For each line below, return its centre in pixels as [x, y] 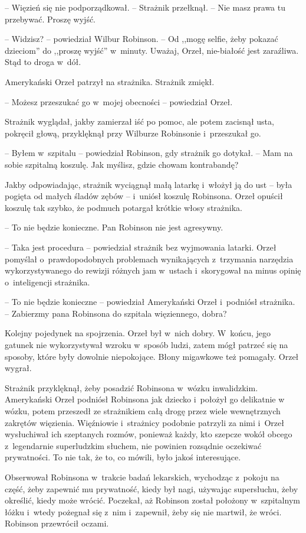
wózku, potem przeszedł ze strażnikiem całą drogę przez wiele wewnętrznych [143, 411]
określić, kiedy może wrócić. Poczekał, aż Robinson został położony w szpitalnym [152, 500]
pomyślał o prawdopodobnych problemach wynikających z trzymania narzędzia [149, 259]
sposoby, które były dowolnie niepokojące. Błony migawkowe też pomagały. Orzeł [152, 356]
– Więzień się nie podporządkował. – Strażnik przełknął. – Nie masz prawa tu [145, 7]
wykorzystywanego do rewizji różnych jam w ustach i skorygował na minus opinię [153, 270]
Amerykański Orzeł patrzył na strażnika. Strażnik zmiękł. [110, 81]
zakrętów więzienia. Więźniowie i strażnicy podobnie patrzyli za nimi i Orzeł [144, 422]
